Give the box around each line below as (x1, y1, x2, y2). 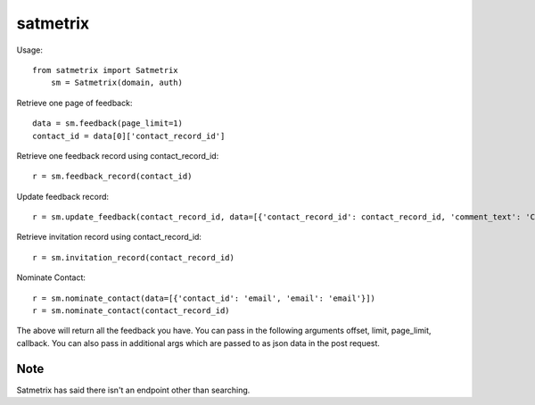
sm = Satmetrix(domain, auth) (50, 78, 183, 88)
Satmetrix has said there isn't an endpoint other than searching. (16, 384, 251, 395)
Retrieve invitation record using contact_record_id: (16, 232, 202, 243)
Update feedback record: (16, 191, 110, 202)
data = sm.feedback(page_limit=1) (32, 119, 183, 128)
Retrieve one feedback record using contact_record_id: (16, 150, 219, 161)
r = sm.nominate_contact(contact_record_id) (32, 306, 231, 316)
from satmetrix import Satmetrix (32, 65, 178, 75)
